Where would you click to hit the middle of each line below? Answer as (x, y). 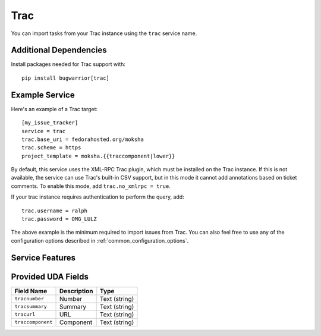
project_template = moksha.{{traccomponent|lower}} (98, 156)
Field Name (31, 291)
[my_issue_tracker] (50, 123)
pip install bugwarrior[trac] (66, 78)
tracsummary (31, 307)
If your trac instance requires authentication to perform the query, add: (97, 197)
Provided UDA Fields (50, 277)
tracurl (25, 314)
